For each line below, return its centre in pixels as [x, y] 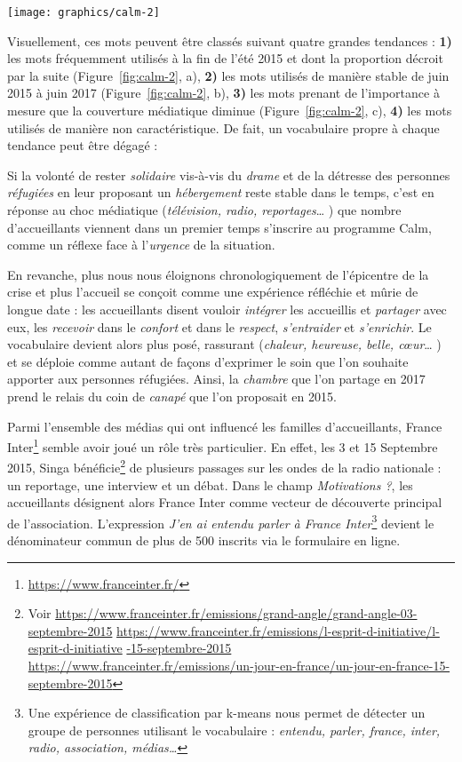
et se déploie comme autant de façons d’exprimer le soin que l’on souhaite [208, 361]
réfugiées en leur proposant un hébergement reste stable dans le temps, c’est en [221, 192]
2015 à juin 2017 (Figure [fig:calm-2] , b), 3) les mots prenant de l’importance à [223, 93]
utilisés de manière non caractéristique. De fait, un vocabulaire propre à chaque [223, 127]
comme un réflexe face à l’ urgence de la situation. [141, 245]
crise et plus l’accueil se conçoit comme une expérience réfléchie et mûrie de [213, 292]
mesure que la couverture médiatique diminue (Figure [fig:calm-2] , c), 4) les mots [230, 111]
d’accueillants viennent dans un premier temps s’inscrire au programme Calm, [219, 227]
